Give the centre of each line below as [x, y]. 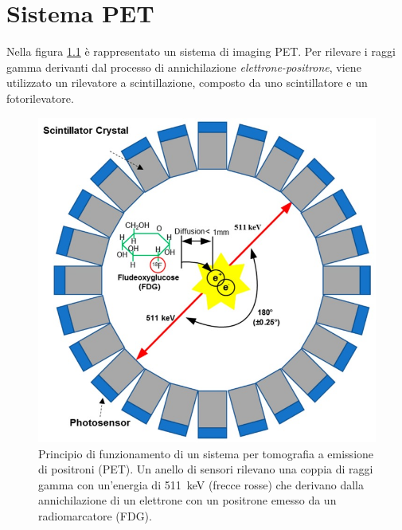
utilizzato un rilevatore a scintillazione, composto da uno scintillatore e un [187, 82]
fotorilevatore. [40, 98]
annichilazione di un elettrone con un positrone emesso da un [187, 500]
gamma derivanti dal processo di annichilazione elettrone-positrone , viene [184, 67]
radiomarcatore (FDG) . [95, 516]
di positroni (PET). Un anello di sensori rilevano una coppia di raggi [206, 469]
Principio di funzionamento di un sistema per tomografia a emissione [206, 453]
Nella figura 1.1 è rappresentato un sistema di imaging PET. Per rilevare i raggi [201, 51]
